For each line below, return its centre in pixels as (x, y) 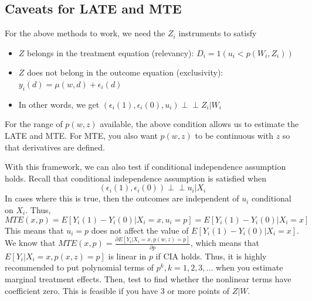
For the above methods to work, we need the (85, 33)
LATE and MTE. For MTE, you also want (81, 135)
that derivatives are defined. (55, 147)
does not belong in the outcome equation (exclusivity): (125, 72)
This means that (34, 230)
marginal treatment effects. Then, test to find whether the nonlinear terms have (148, 278)
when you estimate (249, 267)
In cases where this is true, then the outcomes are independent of (122, 198)
